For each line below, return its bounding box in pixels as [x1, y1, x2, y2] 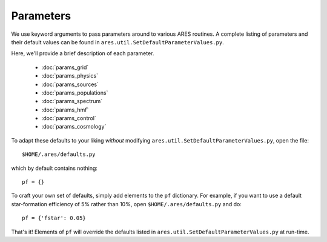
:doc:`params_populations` [41, 89, 108, 96]
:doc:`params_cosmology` [41, 123, 107, 130]
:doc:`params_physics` [41, 72, 98, 79]
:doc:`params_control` [41, 115, 96, 122]
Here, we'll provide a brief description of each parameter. [11, 50, 154, 57]
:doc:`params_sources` [41, 81, 99, 88]
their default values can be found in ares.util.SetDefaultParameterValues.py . [11, 38, 224, 45]
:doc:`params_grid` [41, 64, 89, 71]
